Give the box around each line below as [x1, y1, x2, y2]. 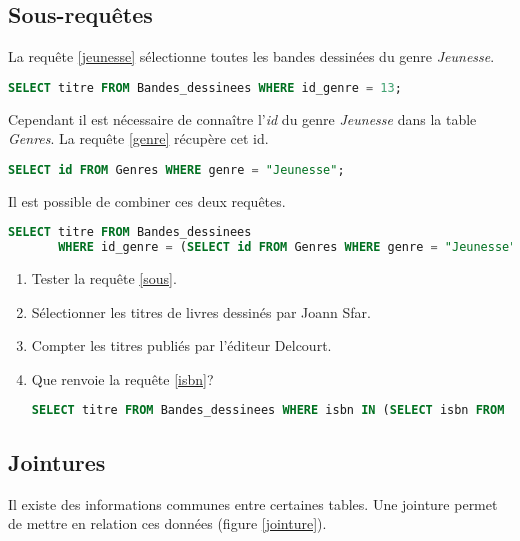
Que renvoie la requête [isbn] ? [31, 368, 214, 389]
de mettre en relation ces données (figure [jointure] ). [8, 513, 327, 534]
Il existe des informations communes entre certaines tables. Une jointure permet [8, 493, 498, 514]
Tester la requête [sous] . [31, 268, 177, 289]
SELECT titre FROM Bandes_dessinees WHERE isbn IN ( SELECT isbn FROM [31, 403, 505, 418]
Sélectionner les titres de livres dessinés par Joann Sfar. [31, 301, 371, 322]
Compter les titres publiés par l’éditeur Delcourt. [31, 335, 332, 356]
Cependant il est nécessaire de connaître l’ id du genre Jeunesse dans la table [8, 108, 477, 129]
